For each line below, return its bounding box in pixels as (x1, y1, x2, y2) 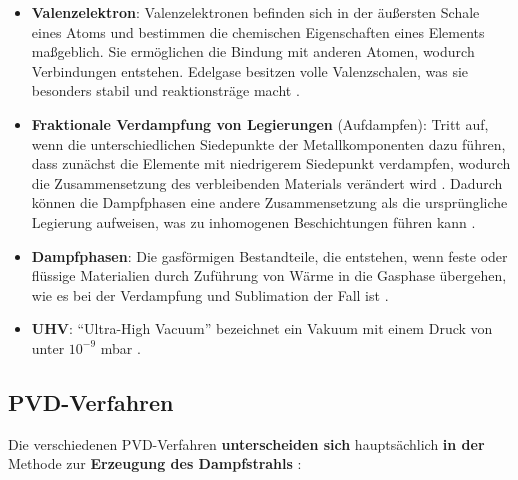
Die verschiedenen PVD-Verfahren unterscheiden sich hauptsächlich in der (8, 433, 485, 454)
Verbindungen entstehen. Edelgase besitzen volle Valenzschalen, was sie (31, 60, 469, 81)
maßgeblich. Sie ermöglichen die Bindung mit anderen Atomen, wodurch (31, 41, 475, 62)
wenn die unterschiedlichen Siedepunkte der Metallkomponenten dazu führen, (31, 133, 506, 154)
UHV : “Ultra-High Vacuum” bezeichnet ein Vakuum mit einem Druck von (31, 318, 493, 339)
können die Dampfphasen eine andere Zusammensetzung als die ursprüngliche (31, 192, 508, 213)
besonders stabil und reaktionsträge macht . (31, 80, 300, 101)
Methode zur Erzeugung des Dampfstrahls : (8, 453, 302, 474)
